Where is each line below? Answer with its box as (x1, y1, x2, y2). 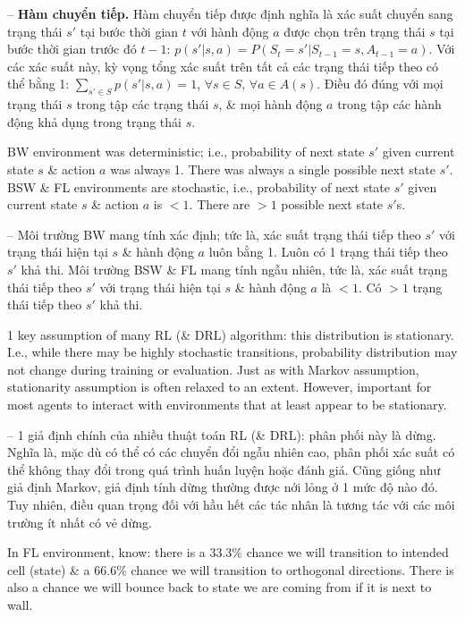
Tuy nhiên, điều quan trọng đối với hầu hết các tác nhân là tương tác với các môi (7, 495, 455, 514)
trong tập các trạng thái (76, 95, 209, 114)
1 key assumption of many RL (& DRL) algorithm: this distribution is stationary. (7, 325, 454, 343)
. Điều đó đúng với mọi (317, 74, 444, 93)
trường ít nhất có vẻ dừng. (7, 512, 152, 531)
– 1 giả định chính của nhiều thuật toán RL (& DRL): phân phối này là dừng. (7, 425, 436, 444)
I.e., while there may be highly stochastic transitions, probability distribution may (7, 342, 458, 361)
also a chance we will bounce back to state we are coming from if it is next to (7, 578, 432, 596)
